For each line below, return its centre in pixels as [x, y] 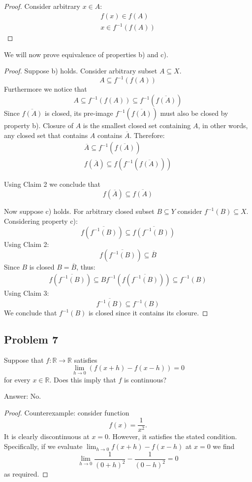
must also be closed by [194, 113]
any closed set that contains [46, 135]
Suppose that [24, 360]
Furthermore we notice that [46, 89]
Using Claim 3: [27, 293]
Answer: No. [23, 396]
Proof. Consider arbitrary [42, 6]
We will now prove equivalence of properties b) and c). [86, 54]
